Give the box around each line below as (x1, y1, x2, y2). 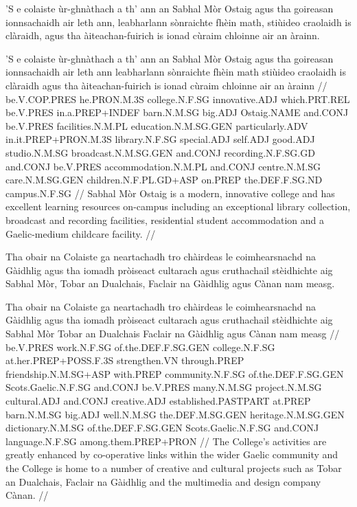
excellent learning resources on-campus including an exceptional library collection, (5, 199, 351, 214)
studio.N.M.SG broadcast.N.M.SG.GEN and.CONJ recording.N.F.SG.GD (5, 145, 315, 159)
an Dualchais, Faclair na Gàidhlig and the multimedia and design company (5, 474, 321, 488)
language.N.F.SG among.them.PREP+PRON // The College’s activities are (5, 433, 327, 448)
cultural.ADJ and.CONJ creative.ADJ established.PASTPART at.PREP (5, 394, 311, 408)
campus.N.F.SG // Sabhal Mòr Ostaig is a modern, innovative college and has (5, 185, 335, 200)
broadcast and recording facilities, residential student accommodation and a (5, 212, 325, 227)
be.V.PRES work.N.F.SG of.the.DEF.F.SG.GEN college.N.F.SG (5, 339, 275, 354)
